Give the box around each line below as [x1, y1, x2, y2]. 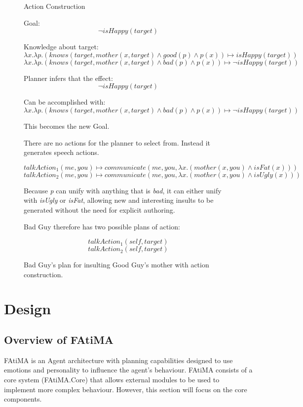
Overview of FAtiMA [4, 332, 114, 347]
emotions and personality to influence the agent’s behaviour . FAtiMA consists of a [4, 365, 253, 375]
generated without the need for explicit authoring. [24, 204, 175, 215]
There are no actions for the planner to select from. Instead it [24, 137, 211, 148]
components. [4, 394, 42, 404]
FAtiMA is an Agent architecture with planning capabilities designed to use [4, 355, 233, 365]
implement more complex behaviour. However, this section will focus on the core [4, 384, 247, 394]
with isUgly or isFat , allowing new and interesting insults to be [24, 195, 214, 205]
